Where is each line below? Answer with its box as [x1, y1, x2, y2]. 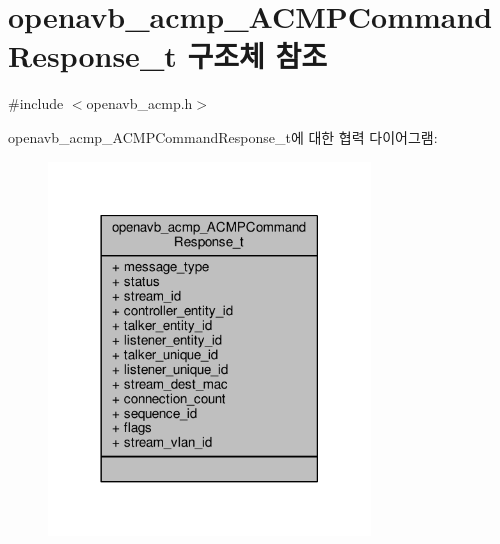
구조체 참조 [187, 35, 327, 76]
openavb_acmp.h [86, 93, 193, 114]
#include [8, 93, 64, 114]
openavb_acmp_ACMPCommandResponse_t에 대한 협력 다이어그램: [8, 126, 438, 147]
